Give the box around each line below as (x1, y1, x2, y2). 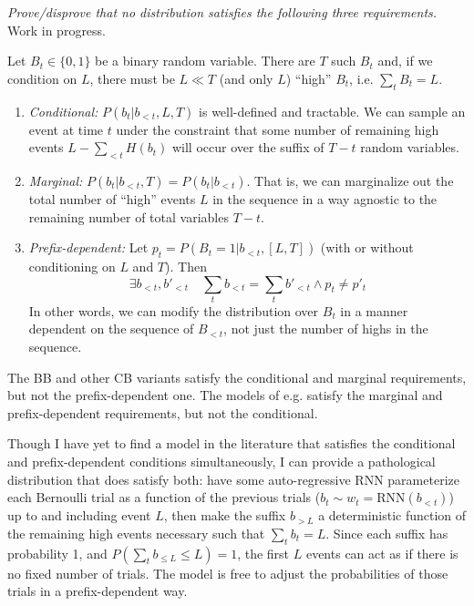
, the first (237, 543, 290, 562)
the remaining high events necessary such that (7, 523, 265, 542)
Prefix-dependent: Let (28, 238, 149, 257)
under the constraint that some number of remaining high (116, 119, 439, 139)
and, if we (377, 51, 433, 70)
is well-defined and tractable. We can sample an (199, 101, 466, 120)
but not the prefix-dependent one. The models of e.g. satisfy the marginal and (7, 385, 443, 405)
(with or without (320, 238, 414, 257)
